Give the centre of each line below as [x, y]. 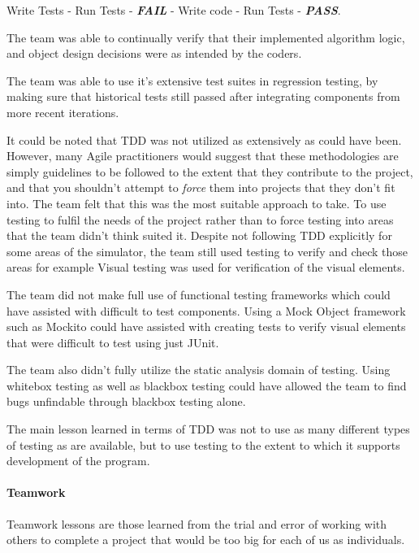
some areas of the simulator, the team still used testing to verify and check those [207, 251]
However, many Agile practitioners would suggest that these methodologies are [203, 156]
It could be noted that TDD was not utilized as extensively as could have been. [204, 139]
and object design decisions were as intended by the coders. [154, 53]
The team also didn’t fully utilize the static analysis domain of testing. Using [199, 370]
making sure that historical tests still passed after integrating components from [203, 96]
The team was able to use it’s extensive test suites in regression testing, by [192, 80]
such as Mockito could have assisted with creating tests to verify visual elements [206, 327]
